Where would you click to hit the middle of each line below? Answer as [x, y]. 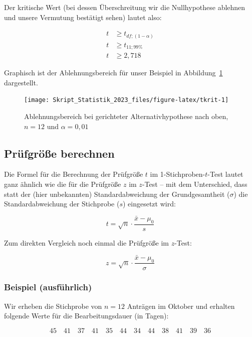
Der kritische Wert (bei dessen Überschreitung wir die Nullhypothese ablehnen [125, 7]
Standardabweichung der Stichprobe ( [62, 204]
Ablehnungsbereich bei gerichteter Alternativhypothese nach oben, [126, 116]
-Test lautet [225, 174]
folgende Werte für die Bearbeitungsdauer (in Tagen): [86, 316]
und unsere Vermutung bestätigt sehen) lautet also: [83, 17]
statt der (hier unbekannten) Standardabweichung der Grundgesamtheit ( [117, 194]
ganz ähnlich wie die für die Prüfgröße [63, 184]
